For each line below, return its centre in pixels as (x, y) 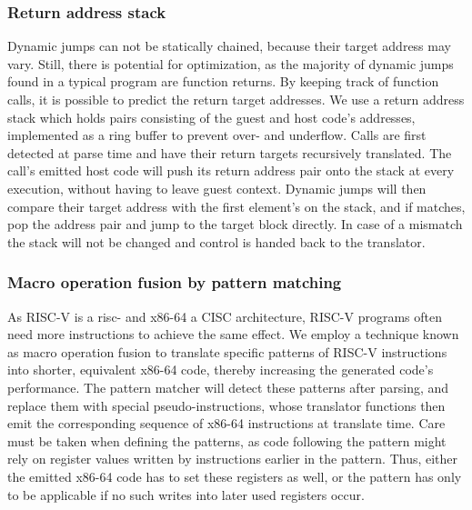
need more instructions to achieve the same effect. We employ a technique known (233, 334)
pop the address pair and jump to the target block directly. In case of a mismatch (235, 224)
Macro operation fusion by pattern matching (175, 282)
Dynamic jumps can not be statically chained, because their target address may (229, 46)
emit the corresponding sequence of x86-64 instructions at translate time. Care (226, 423)
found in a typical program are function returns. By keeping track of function (223, 81)
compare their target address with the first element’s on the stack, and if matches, (236, 206)
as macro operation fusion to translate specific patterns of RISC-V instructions (227, 351)
